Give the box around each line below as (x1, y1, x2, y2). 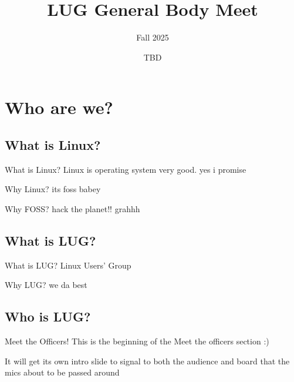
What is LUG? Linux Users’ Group (5, 259, 131, 271)
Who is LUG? (5, 307, 91, 326)
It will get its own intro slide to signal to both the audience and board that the (5, 354, 290, 367)
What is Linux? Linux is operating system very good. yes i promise (5, 163, 246, 175)
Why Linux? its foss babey (5, 183, 101, 195)
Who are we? (5, 95, 113, 119)
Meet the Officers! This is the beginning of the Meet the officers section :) (5, 335, 269, 347)
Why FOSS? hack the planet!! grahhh (5, 202, 140, 215)
